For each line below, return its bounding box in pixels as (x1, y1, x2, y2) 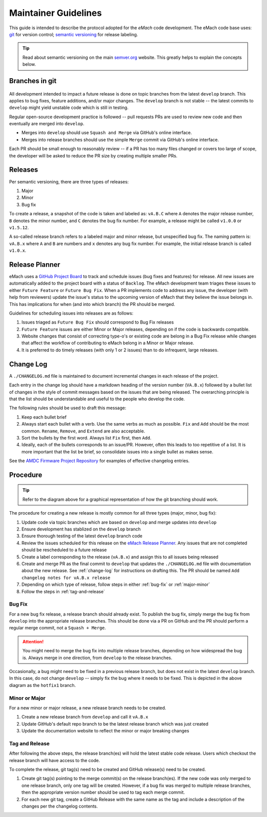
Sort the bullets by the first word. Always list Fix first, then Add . (21, 434, 152, 440)
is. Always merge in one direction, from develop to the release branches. (22, 655, 173, 661)
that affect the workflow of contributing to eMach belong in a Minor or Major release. (21, 340, 194, 346)
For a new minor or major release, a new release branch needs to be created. (9, 705, 167, 711)
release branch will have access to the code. (9, 757, 100, 763)
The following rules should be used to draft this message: (9, 405, 126, 411)
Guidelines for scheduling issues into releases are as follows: (9, 310, 133, 316)
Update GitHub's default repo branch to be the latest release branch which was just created (21, 721, 209, 727)
